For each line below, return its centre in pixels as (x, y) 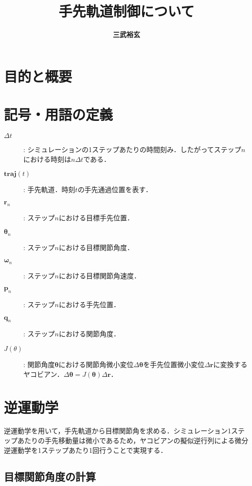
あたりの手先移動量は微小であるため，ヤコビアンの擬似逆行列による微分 (133, 440)
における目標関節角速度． (99, 275)
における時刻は (47, 159)
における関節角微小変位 (96, 364)
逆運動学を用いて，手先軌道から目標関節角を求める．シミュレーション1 (118, 431)
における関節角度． (89, 334)
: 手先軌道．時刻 (49, 189)
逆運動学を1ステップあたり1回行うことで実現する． (86, 450)
